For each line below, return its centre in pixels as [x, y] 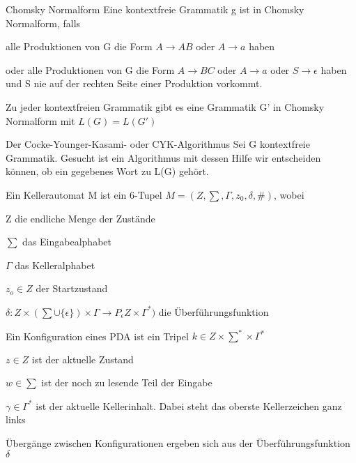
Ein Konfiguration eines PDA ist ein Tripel [97, 335]
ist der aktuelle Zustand [83, 359]
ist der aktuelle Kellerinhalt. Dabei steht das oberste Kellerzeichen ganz [189, 405]
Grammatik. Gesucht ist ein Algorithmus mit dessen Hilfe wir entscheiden [163, 157]
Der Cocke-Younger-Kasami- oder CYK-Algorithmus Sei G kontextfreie [158, 144]
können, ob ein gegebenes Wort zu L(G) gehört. [107, 171]
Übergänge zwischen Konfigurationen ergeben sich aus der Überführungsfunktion [178, 442]
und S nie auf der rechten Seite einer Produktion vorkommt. [134, 83]
